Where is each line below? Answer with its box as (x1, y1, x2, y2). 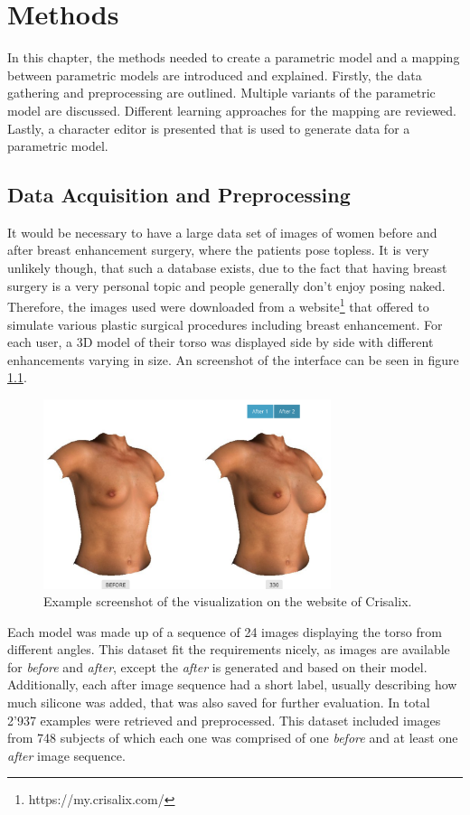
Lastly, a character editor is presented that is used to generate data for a (7, 118, 410, 137)
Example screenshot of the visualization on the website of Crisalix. (43, 592, 412, 611)
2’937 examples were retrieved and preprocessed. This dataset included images (7, 710, 441, 729)
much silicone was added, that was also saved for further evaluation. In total (7, 693, 430, 712)
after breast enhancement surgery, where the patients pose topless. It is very (7, 240, 429, 259)
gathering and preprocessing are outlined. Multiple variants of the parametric (7, 83, 436, 102)
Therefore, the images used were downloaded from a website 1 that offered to (7, 295, 429, 315)
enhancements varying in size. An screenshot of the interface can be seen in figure (7, 350, 459, 369)
